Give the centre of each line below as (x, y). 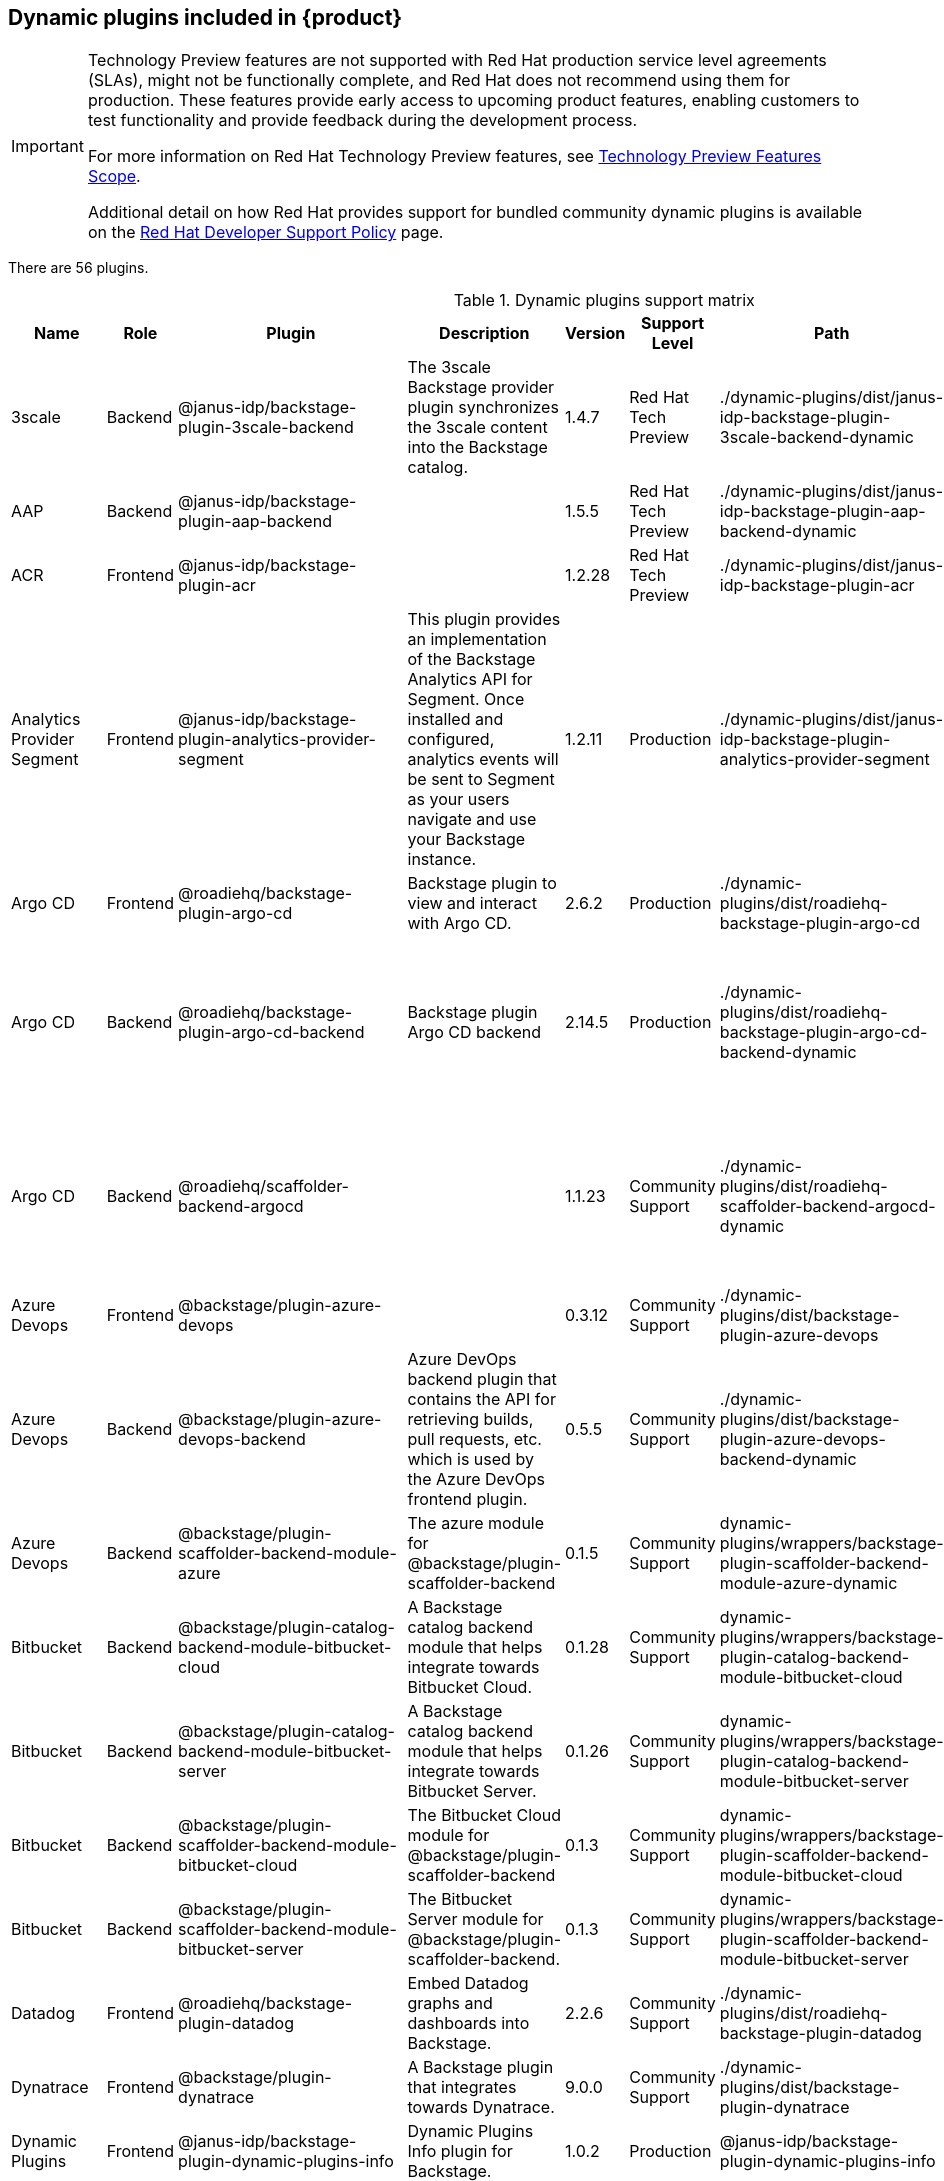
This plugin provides (484, 619)
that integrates (462, 2087)
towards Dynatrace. (481, 2107)
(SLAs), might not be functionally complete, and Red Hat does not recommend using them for (439, 80)
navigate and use (472, 819)
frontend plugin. (467, 1499)
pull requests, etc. (474, 1439)
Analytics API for (470, 679)
